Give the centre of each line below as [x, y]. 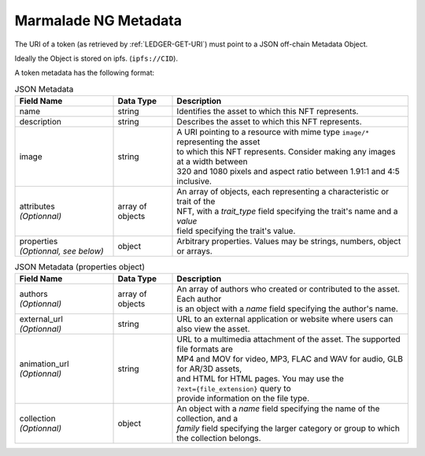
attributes [37, 206]
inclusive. [194, 181]
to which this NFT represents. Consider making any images [286, 152]
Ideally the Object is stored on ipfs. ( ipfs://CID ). [96, 58]
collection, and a [207, 419]
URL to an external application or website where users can [285, 319]
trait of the [196, 202]
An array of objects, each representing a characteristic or [283, 191]
